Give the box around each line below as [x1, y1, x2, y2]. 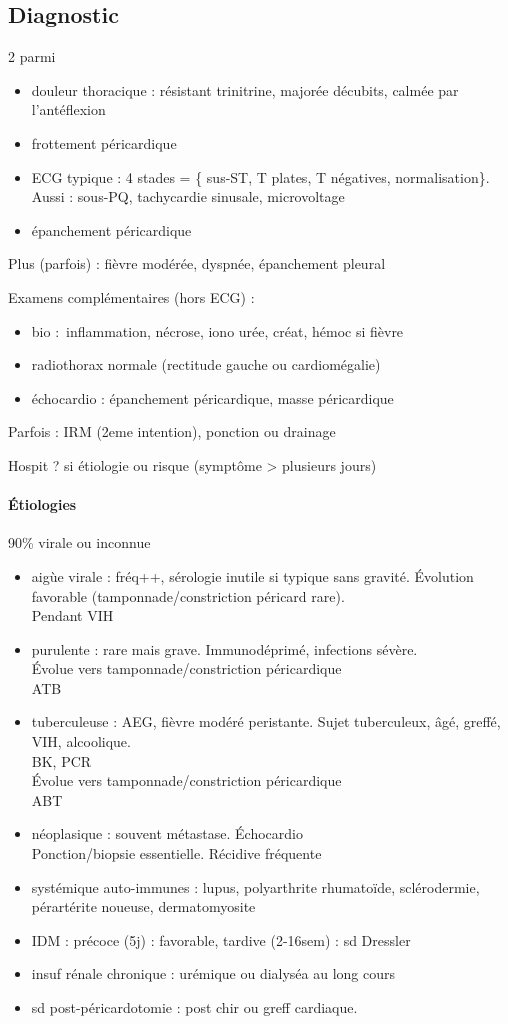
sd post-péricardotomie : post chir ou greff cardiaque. [31, 997, 358, 1017]
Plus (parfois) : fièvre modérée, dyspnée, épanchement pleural [8, 253, 386, 274]
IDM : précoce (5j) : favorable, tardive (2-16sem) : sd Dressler [31, 929, 411, 950]
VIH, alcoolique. [31, 731, 131, 752]
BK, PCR [31, 750, 92, 771]
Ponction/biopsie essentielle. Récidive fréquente [31, 843, 322, 864]
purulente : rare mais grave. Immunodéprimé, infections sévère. [31, 638, 418, 659]
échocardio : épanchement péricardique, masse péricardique [31, 387, 394, 408]
